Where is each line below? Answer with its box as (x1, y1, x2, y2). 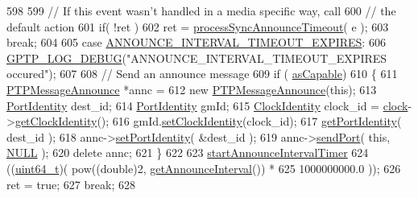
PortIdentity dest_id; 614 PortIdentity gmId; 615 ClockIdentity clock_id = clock (6, 97, 408, 113)
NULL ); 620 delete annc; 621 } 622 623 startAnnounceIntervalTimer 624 (6, 144, 369, 161)
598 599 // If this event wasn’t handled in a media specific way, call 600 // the (6, 2, 396, 19)
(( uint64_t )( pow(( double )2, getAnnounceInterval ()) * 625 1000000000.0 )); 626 (6, 159, 401, 176)
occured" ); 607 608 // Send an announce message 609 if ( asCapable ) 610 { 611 (6, 65, 398, 82)
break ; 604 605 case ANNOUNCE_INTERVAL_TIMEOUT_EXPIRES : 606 (6, 34, 386, 51)
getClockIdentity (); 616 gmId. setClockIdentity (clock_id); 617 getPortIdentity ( (14, 113, 402, 130)
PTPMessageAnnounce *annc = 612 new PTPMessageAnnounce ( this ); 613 (6, 80, 377, 97)
